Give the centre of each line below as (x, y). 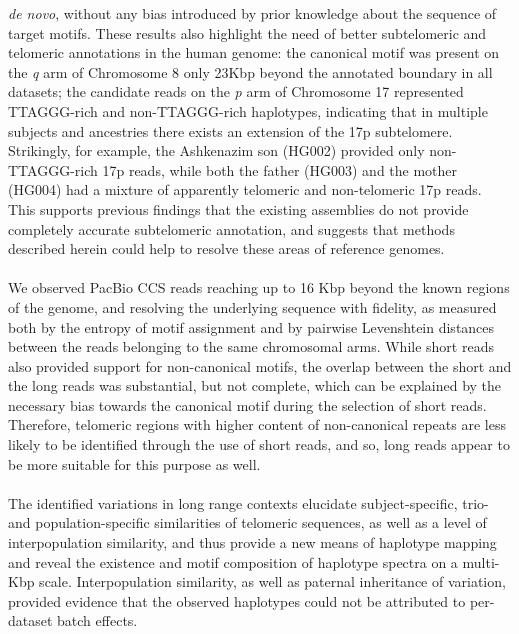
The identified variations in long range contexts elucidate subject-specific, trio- (248, 502)
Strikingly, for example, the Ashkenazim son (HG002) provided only (216, 150)
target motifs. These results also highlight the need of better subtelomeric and (247, 32)
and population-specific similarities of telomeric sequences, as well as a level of (247, 522)
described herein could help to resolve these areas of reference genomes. (226, 248)
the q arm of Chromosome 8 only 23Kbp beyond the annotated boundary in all (250, 71)
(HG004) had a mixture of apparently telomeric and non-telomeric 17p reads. (245, 189)
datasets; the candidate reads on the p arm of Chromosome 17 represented (236, 91)
